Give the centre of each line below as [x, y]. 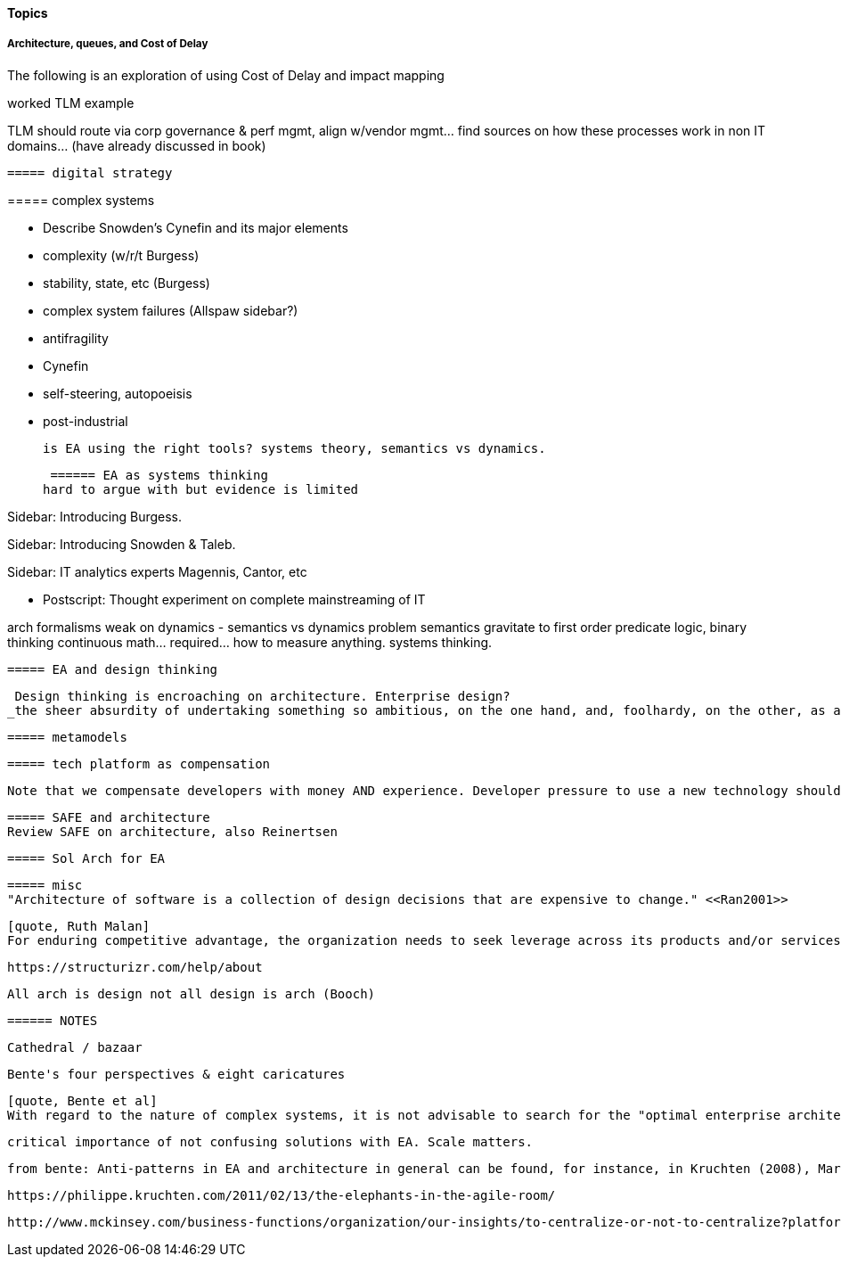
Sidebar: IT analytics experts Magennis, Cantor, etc [157, 571]
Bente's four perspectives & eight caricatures [176, 1074]
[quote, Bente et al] [82, 1100]
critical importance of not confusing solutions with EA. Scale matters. [270, 1141]
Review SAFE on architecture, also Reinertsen [172, 831]
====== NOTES [53, 1020]
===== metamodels [67, 737]
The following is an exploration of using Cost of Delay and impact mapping [226, 75]
